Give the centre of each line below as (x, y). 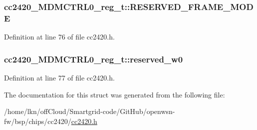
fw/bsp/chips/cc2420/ (38, 121)
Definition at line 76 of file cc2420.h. (59, 37)
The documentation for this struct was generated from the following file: (115, 94)
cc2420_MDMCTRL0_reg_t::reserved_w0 (94, 59)
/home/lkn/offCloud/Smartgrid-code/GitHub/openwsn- (90, 111)
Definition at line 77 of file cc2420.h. (59, 77)
